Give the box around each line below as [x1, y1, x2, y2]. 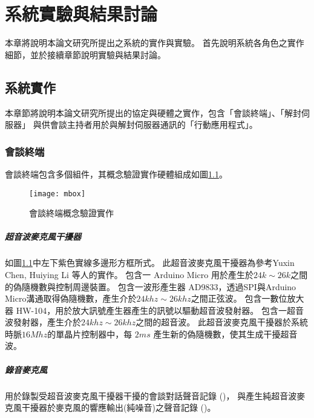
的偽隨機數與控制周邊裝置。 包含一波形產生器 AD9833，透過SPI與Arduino [5, 280, 296, 293]
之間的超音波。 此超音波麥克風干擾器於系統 [136, 316, 309, 328]
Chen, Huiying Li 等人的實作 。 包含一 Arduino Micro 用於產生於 [5, 268, 253, 280]
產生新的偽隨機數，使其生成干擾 [153, 327, 281, 340]
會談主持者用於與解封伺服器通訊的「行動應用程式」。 [50, 118, 258, 131]
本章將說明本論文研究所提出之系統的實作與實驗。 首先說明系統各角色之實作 [5, 36, 304, 49]
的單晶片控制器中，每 [47, 327, 132, 340]
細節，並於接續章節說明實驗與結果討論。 [5, 48, 166, 61]
